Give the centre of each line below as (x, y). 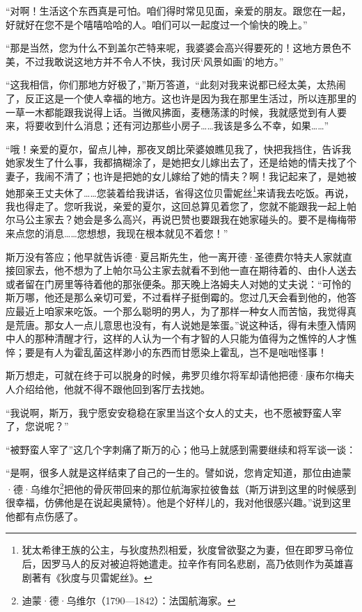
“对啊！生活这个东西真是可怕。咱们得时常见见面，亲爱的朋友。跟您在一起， (179, 10)
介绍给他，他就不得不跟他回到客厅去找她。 (112, 388)
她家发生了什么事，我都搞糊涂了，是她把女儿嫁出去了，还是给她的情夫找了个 (181, 162)
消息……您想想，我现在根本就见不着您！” (136, 233)
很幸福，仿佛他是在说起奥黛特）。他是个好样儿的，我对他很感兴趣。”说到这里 (179, 502)
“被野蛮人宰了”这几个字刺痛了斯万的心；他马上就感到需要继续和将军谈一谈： (181, 449)
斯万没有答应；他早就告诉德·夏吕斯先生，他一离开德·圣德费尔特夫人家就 (174, 256)
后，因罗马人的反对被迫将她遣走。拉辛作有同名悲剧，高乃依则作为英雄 (183, 563)
